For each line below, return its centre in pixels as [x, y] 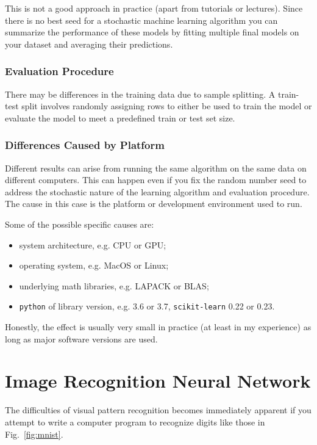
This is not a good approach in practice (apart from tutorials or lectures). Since [154, 8]
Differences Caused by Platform [85, 145]
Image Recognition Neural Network [158, 381]
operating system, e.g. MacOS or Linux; [94, 265]
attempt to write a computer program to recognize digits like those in [135, 421]
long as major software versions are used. [81, 338]
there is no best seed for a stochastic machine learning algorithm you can [141, 20]
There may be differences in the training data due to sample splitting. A [140, 94]
